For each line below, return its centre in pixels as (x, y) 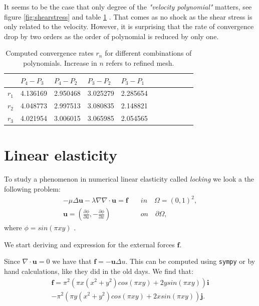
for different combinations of (148, 53)
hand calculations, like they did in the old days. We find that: (99, 271)
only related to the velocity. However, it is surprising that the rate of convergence (129, 26)
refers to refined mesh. (140, 62)
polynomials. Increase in (60, 62)
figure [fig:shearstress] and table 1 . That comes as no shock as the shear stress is (128, 16)
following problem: (32, 188)
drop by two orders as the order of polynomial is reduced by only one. (111, 36)
